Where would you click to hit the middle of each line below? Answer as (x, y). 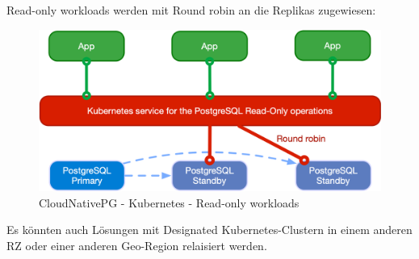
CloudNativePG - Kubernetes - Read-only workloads (169, 202)
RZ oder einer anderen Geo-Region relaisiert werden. (137, 245)
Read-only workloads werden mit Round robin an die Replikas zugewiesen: (191, 10)
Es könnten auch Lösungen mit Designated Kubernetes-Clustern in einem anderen (209, 230)
